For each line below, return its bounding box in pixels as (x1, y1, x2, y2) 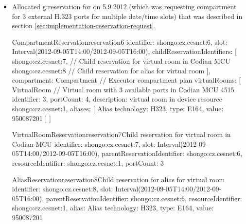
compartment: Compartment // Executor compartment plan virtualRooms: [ (12, 75, 241, 85)
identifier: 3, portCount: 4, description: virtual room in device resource (12, 94, 222, 104)
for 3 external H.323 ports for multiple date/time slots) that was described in (12, 11, 243, 21)
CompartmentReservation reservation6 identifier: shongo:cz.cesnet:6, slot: (12, 36, 228, 47)
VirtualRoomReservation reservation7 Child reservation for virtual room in (12, 129, 231, 139)
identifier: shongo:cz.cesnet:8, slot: (12, 184, 113, 194)
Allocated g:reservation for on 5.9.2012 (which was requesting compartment (12, 1, 237, 11)
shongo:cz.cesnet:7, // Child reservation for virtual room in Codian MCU (12, 55, 230, 66)
